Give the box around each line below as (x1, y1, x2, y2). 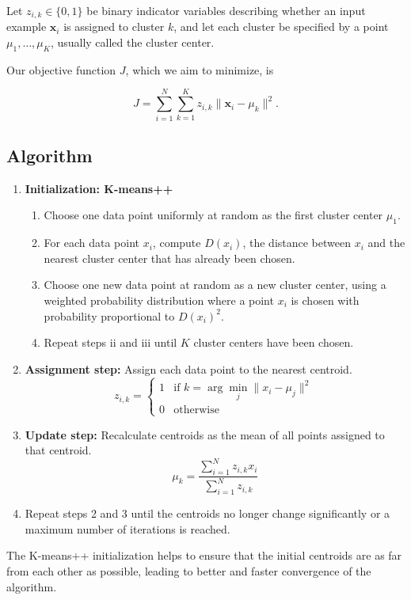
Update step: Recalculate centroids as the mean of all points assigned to (25, 426, 385, 442)
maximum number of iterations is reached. (25, 520, 230, 537)
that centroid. (25, 442, 92, 458)
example (6, 18, 47, 35)
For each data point (44, 234, 140, 251)
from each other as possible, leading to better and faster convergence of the (6, 563, 371, 579)
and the (367, 234, 405, 251)
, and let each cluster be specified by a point (173, 18, 389, 35)
